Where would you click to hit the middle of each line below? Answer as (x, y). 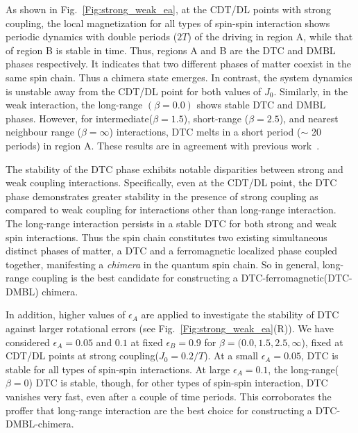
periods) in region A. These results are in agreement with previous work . (163, 145)
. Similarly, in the (311, 91)
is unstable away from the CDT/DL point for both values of (134, 91)
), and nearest (309, 118)
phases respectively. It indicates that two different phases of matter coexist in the (178, 64)
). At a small (231, 356)
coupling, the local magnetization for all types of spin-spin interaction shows (168, 23)
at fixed (147, 342)
